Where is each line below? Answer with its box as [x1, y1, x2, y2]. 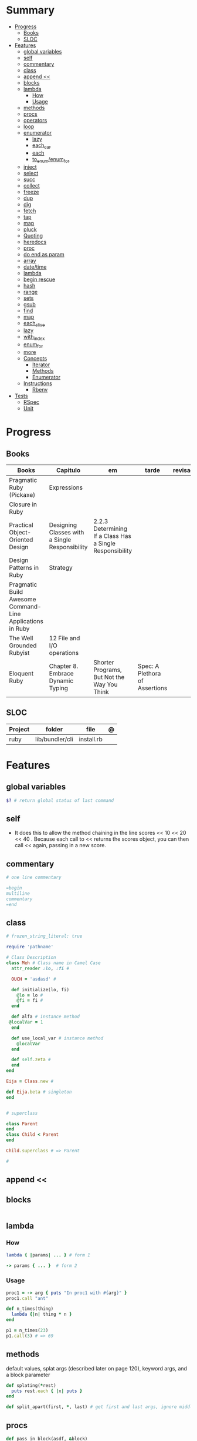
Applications [9, 617, 44, 625]
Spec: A [137, 662, 159, 670]
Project [9, 725, 30, 733]
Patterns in [9, 563, 39, 571]
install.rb [79, 735, 103, 743]
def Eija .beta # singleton [6, 1089, 72, 1095]
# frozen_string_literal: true [6, 933, 83, 940]
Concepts [23, 355, 47, 362]
